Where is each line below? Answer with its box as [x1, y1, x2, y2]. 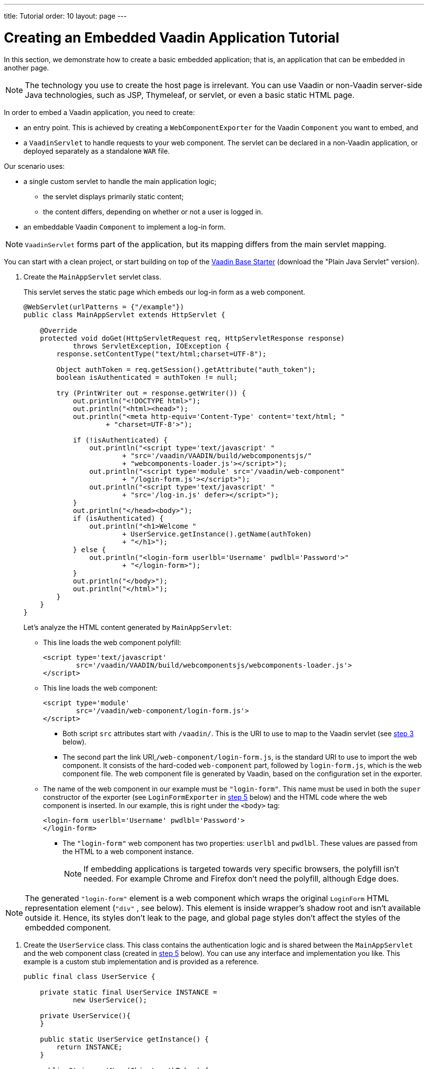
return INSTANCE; [56, 1043, 123, 1051]
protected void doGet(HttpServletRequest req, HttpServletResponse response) [40, 334, 345, 342]
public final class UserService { [23, 972, 155, 980]
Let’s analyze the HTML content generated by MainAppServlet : [23, 623, 232, 631]
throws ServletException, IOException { [73, 342, 230, 350]
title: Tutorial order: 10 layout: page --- [4, 12, 127, 20]
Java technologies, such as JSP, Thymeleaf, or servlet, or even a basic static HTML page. [25, 90, 355, 100]
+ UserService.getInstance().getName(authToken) [122, 530, 312, 538]
